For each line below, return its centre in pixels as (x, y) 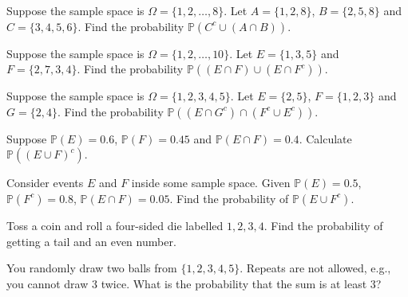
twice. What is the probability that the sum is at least (234, 283)
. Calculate (325, 138)
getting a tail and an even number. (91, 241)
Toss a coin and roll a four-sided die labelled (115, 225)
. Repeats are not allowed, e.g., (315, 268)
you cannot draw (48, 283)
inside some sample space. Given (211, 183)
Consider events (45, 183)
